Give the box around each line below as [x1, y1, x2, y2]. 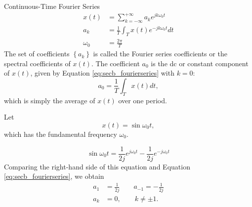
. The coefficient [91, 58, 140, 68]
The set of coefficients [4, 48, 70, 59]
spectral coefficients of [4, 58, 71, 68]
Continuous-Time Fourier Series [4, 1, 100, 11]
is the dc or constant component [151, 58, 249, 68]
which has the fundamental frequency [4, 128, 117, 139]
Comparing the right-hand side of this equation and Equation [4, 161, 190, 171]
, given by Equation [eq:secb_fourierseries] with [30, 68, 174, 78]
